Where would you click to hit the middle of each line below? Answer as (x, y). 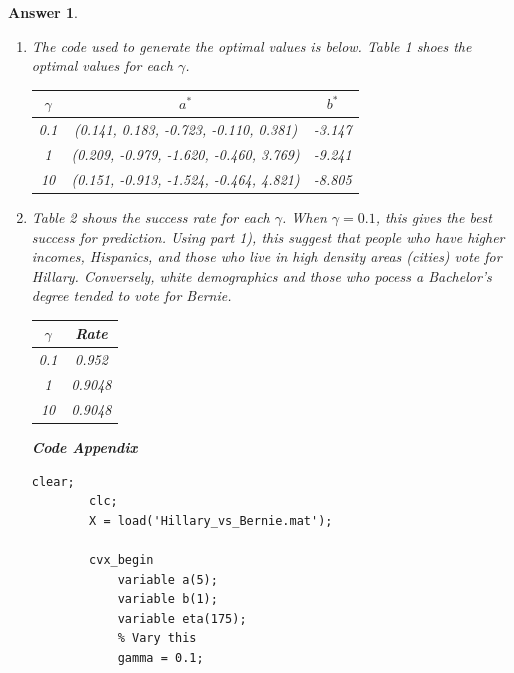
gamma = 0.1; (160, 657)
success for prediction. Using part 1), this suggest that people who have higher (268, 236)
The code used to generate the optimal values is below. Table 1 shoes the (251, 45)
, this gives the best (433, 216)
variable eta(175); (182, 618)
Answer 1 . (43, 12)
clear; (53, 481)
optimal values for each (102, 65)
